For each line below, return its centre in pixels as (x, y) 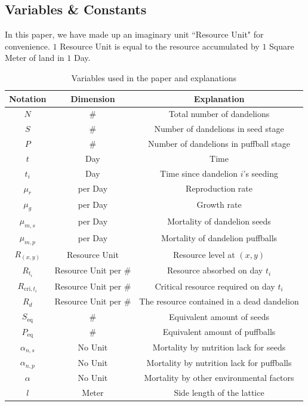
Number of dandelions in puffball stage (219, 144)
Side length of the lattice (219, 392)
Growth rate (219, 204)
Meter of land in (35, 58)
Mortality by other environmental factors (219, 377)
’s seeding (261, 173)
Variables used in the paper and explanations (154, 77)
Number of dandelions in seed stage (219, 129)
